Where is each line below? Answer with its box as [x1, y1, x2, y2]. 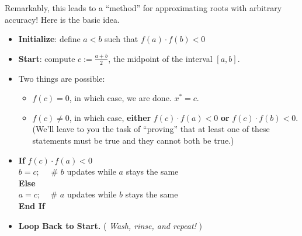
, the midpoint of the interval [108, 52, 213, 64]
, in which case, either [69, 111, 151, 123]
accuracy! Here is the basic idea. [5, 13, 120, 25]
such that [105, 33, 138, 45]
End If [18, 199, 45, 211]
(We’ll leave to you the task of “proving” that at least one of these [32, 123, 270, 135]
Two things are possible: [18, 72, 105, 84]
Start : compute [18, 52, 75, 64]
